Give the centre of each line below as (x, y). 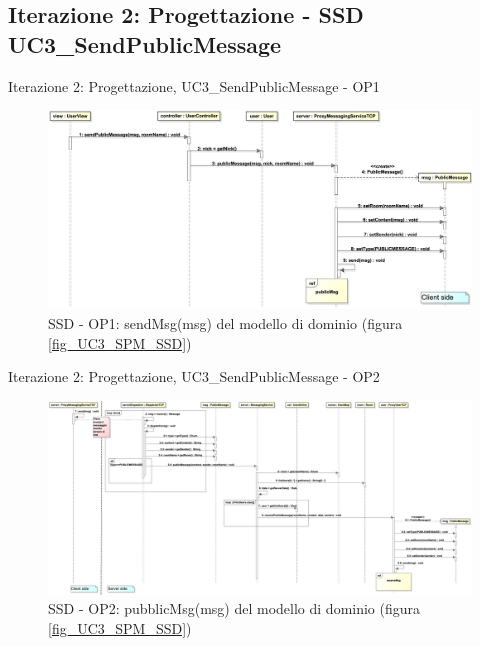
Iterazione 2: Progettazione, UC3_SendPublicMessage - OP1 (194, 85)
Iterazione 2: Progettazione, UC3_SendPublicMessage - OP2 (194, 376)
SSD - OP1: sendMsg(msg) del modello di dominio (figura (225, 322)
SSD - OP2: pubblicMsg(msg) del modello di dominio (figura (234, 608)
